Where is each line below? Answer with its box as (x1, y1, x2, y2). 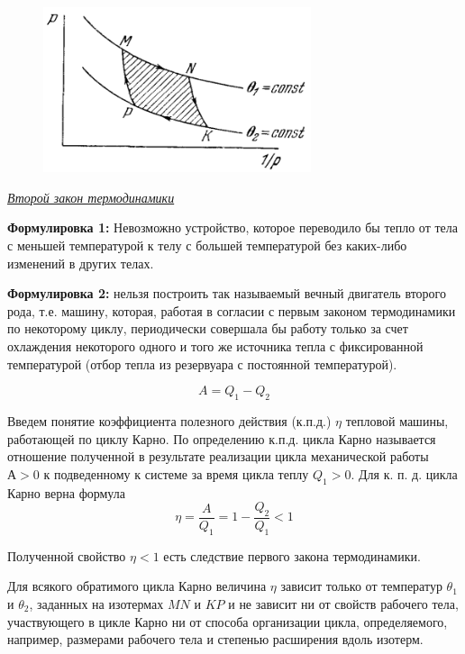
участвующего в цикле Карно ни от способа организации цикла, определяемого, (7, 612, 448, 631)
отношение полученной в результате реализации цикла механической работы (7, 447, 429, 466)
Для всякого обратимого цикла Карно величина (7, 577, 267, 595)
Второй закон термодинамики (7, 187, 175, 206)
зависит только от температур (280, 577, 442, 595)
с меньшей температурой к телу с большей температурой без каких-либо (7, 236, 407, 255)
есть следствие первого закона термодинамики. (163, 546, 421, 565)
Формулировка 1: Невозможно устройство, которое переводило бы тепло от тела (7, 218, 458, 237)
